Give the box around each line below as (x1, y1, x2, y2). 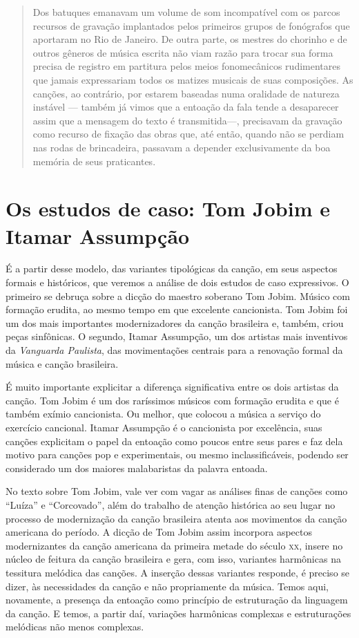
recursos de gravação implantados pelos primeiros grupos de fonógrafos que (32, 18, 350, 32)
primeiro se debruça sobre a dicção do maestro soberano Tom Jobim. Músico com (6, 288, 350, 303)
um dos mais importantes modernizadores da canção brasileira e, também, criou (6, 315, 344, 330)
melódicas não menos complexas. (6, 619, 144, 634)
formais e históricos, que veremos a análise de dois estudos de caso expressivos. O (6, 275, 349, 290)
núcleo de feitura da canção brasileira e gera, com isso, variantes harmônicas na (6, 552, 341, 566)
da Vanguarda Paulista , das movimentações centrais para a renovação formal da (6, 343, 343, 357)
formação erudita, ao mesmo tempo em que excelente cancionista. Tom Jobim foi (6, 302, 348, 317)
